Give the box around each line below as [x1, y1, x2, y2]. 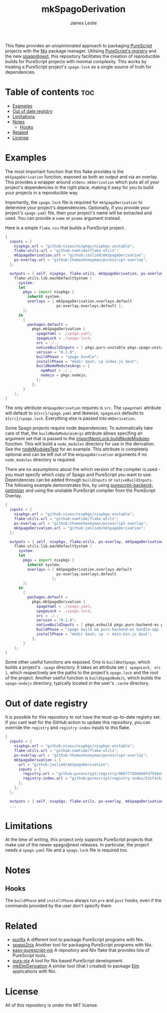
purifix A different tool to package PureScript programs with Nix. [12, 936, 144, 943]
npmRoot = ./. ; [40, 368, 72, 373]
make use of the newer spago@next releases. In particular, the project [5, 842, 149, 848]
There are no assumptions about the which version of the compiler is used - [5, 466, 161, 472]
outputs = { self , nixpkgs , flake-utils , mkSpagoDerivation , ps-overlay [9, 271, 164, 276]
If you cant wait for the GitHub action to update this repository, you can [5, 720, 151, 726]
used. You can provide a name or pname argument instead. [5, 215, 121, 221]
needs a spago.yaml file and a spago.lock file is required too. [5, 847, 128, 853]
